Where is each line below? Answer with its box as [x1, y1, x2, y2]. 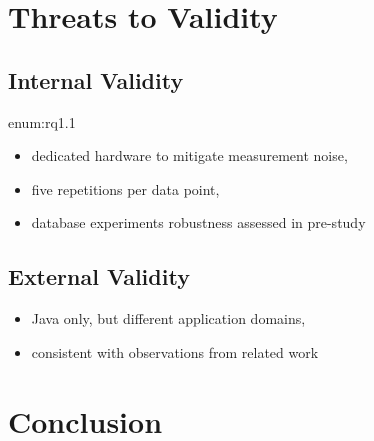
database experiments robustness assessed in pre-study [31, 212, 366, 233]
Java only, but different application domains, [31, 308, 306, 329]
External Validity [8, 261, 190, 292]
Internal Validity [8, 64, 184, 95]
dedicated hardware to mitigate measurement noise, [31, 145, 348, 166]
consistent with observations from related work [31, 341, 319, 362]
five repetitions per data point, [31, 178, 220, 199]
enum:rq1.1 [8, 111, 76, 132]
